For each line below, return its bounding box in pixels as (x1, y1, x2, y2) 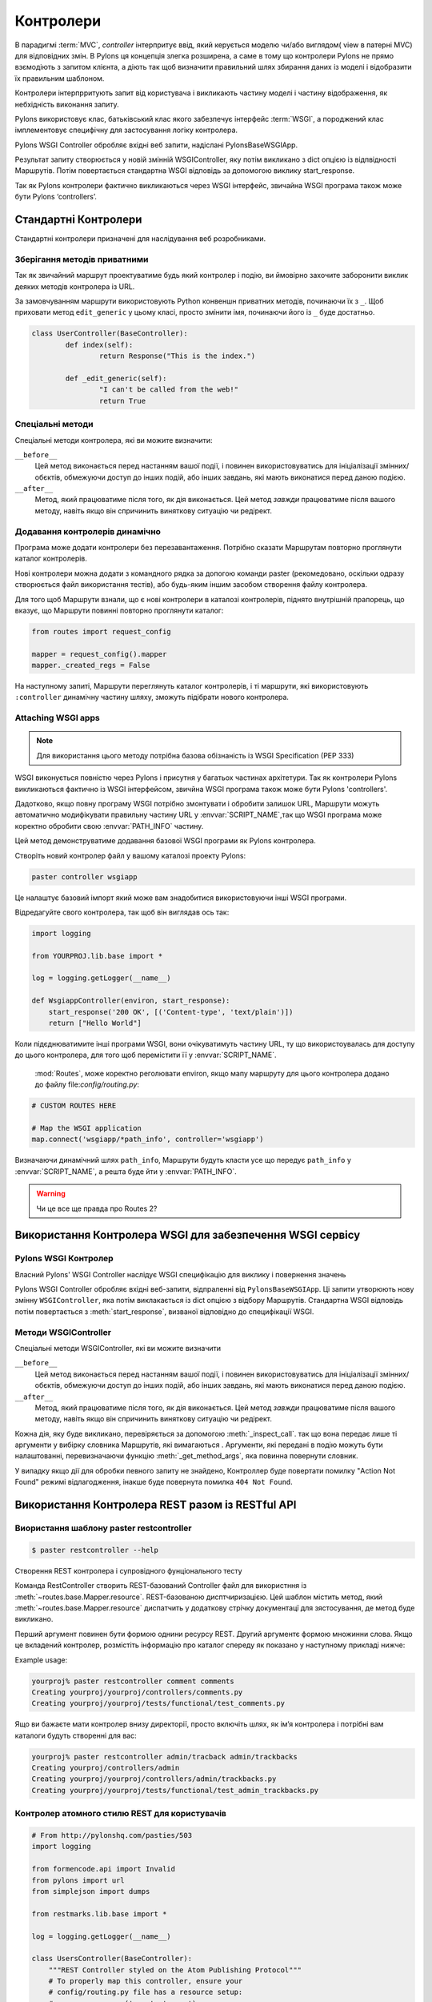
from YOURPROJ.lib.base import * (31, 951, 163, 960)
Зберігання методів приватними (14, 253, 149, 264)
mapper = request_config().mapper (31, 649, 167, 658)
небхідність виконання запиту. (14, 99, 119, 109)
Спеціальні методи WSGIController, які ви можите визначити (14, 1343, 222, 1353)
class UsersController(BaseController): (31, 1954, 192, 1964)
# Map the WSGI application (31, 1124, 142, 1132)
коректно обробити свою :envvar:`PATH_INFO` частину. (14, 821, 204, 830)
